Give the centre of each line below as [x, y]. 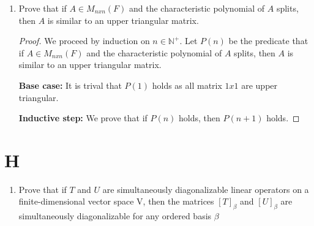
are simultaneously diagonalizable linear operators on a [206, 189]
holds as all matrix [187, 85]
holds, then [200, 118]
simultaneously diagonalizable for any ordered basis [115, 216]
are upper [260, 85]
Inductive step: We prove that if [83, 118]
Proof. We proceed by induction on [84, 41]
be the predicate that [268, 41]
